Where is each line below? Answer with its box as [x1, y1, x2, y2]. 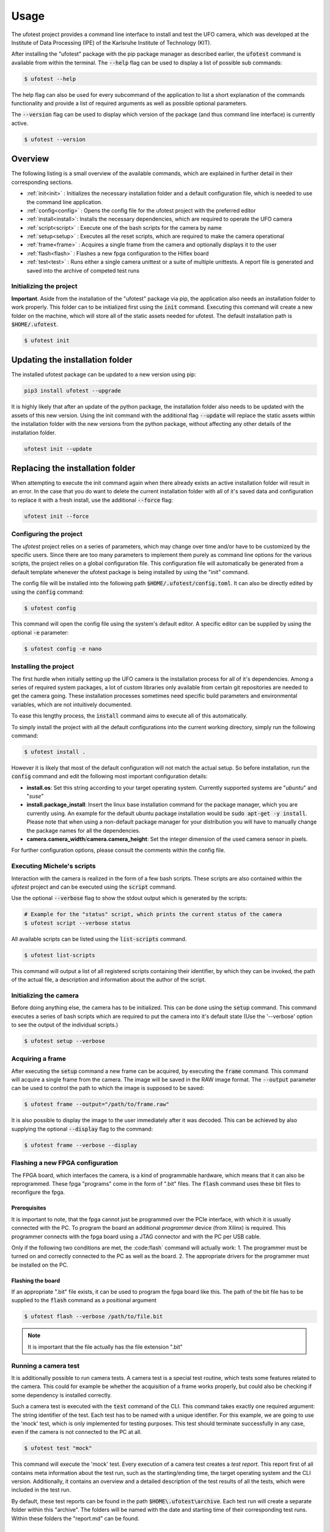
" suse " [26, 792, 44, 800]
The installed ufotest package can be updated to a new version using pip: [11, 371, 197, 378]
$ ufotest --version [24, 135, 86, 143]
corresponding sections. [11, 178, 73, 186]
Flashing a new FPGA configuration [11, 1159, 119, 1167]
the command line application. [26, 198, 103, 205]
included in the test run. [11, 1486, 71, 1493]
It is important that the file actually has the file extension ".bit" [28, 1343, 183, 1351]
